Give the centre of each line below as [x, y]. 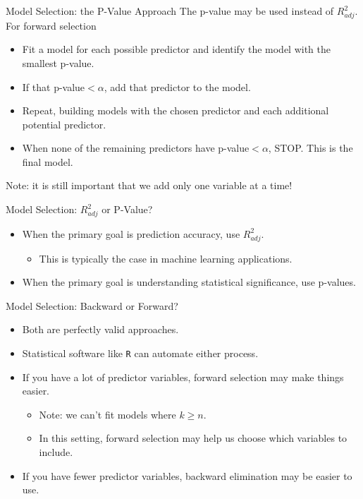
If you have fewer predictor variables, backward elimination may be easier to [187, 475]
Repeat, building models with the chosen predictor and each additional [176, 110]
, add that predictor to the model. [177, 86]
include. [56, 451]
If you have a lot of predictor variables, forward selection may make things [183, 377]
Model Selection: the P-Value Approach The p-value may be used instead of [170, 11]
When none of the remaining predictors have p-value [136, 148]
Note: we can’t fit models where [107, 414]
